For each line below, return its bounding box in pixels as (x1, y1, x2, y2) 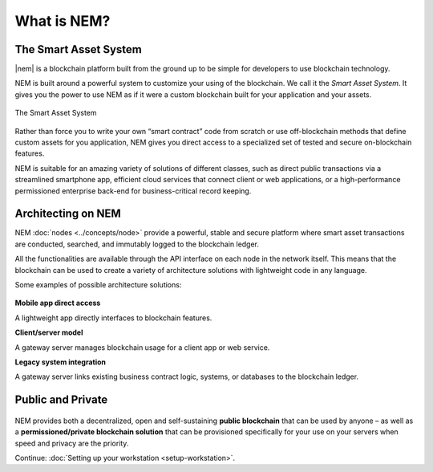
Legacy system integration (14, 357, 107, 367)
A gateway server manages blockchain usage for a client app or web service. (14, 342, 270, 352)
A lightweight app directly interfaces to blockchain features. (14, 313, 212, 323)
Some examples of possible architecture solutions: (14, 280, 182, 290)
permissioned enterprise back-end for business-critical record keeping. (14, 185, 252, 196)
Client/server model (14, 328, 83, 337)
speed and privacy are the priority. (14, 438, 129, 448)
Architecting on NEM (14, 207, 122, 221)
